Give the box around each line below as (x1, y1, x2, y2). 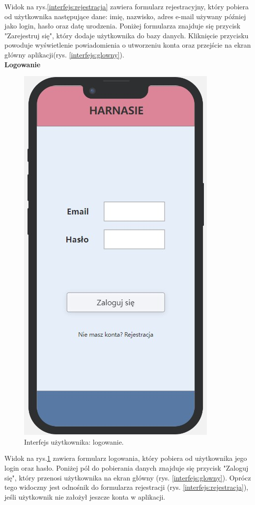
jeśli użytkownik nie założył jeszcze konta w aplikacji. (4, 491, 166, 502)
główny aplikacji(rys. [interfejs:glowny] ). (4, 49, 124, 59)
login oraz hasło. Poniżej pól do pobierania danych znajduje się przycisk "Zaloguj (4, 462, 249, 473)
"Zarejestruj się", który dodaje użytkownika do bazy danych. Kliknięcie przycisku (4, 30, 249, 40)
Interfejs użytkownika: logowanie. (24, 436, 124, 447)
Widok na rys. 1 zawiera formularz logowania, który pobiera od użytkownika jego (4, 453, 247, 463)
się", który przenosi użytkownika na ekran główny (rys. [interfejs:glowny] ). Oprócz (4, 472, 251, 482)
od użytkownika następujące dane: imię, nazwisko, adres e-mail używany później (4, 11, 246, 21)
